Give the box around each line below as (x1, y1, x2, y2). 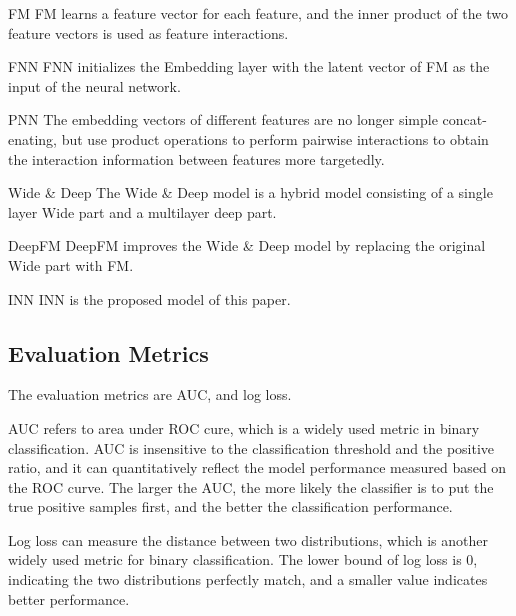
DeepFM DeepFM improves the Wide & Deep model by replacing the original (8, 235, 486, 256)
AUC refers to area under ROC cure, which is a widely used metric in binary (8, 417, 480, 438)
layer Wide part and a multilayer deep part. (8, 201, 277, 222)
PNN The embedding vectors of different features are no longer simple (8, 109, 438, 130)
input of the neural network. (8, 75, 181, 96)
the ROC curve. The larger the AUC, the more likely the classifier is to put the (8, 476, 494, 497)
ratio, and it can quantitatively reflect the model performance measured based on (8, 457, 507, 478)
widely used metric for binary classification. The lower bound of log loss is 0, (8, 549, 478, 570)
